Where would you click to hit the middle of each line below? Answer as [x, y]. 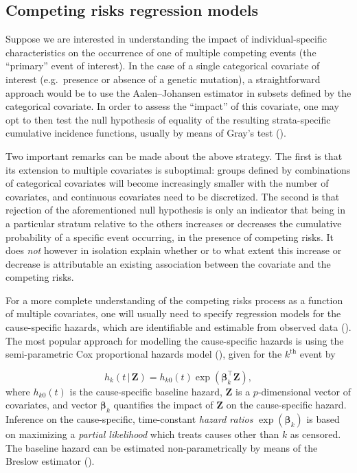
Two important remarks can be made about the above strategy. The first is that [174, 155]
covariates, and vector [51, 405]
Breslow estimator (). [50, 461]
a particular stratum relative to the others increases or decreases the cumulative [174, 223]
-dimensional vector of [304, 391]
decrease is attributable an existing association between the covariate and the [168, 263]
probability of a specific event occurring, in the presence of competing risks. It [170, 236]
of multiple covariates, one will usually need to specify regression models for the [173, 313]
